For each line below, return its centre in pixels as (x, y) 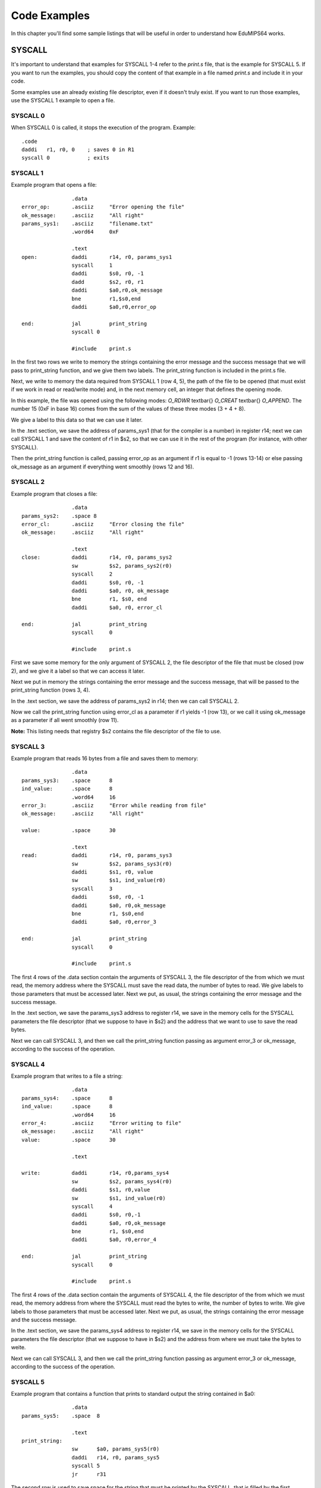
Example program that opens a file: (54, 185)
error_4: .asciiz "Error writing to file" (101, 1123)
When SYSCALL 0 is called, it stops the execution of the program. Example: (103, 127)
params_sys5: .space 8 (61, 1416)
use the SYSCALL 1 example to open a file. (63, 101)
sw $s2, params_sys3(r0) (122, 864)
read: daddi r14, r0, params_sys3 (97, 855)
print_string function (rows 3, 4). (51, 690)
